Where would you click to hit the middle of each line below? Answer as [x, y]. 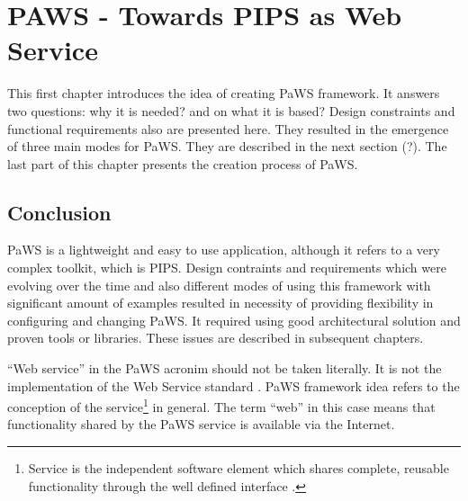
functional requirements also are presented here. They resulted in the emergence [228, 128]
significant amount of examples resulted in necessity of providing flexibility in [220, 303]
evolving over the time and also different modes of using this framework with [219, 285]
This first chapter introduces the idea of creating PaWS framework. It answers [224, 93]
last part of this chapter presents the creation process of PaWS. [183, 163]
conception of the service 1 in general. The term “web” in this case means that [221, 405]
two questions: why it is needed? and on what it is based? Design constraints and [231, 110]
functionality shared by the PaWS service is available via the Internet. [201, 424]
